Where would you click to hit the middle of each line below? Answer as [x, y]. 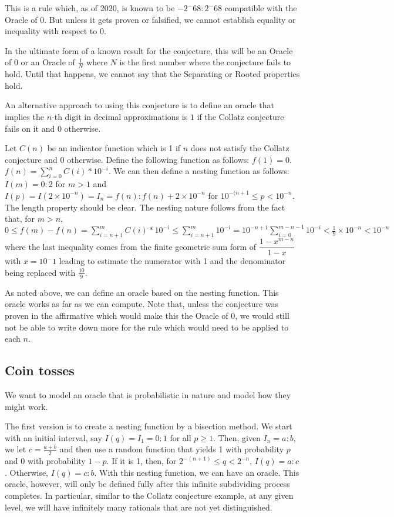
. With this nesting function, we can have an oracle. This [197, 472]
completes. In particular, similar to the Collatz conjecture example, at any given [149, 495]
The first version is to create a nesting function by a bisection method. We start [149, 426]
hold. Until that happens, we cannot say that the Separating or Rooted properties [152, 74]
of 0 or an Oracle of [40, 62]
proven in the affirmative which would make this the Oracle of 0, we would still [147, 315]
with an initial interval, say [53, 437]
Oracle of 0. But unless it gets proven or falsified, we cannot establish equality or [150, 19]
